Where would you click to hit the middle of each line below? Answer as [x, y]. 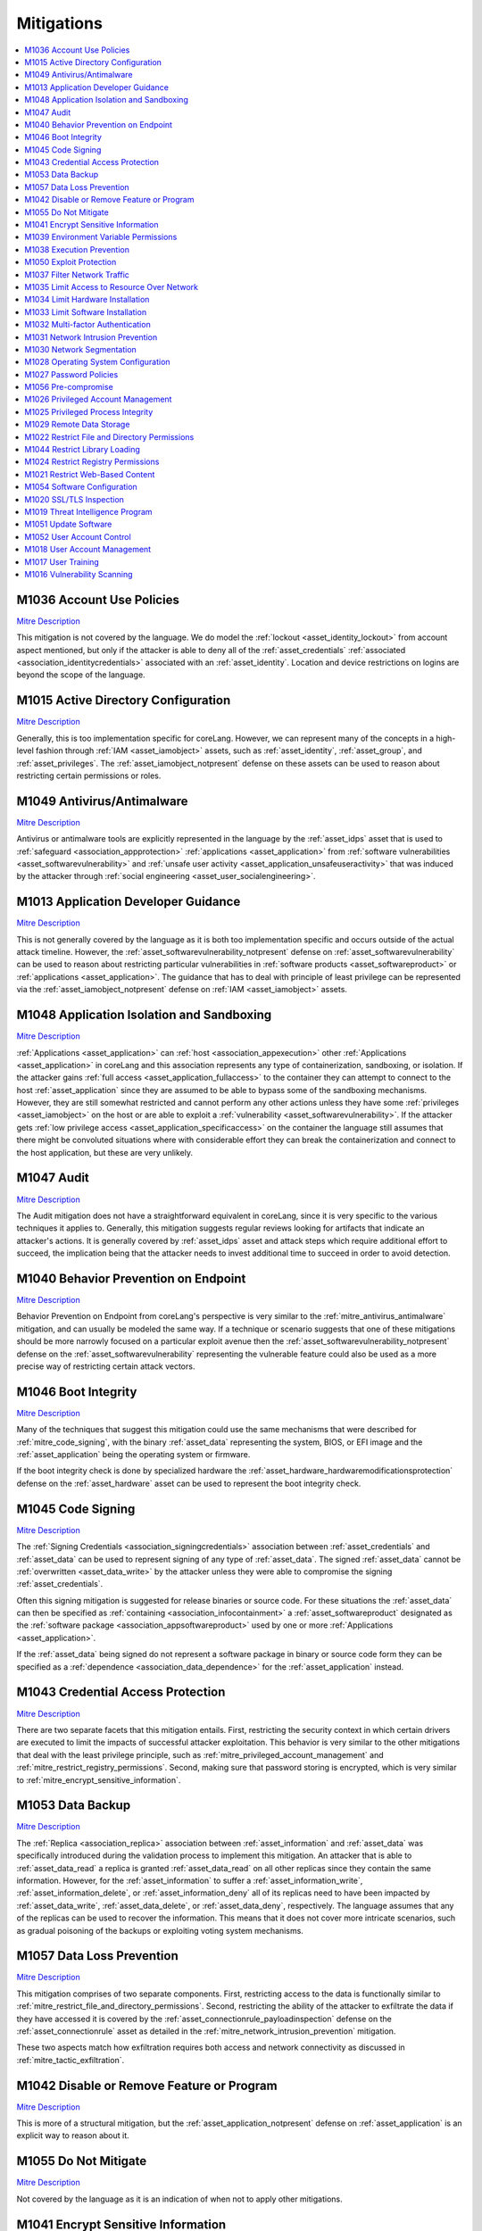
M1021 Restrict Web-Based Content [90, 474]
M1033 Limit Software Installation [86, 311]
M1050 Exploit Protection [71, 262]
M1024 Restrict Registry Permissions [92, 462]
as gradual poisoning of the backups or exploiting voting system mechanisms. [160, 1930]
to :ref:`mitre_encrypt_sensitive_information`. [99, 1779]
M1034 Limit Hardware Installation [87, 300]
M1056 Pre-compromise [69, 387]
